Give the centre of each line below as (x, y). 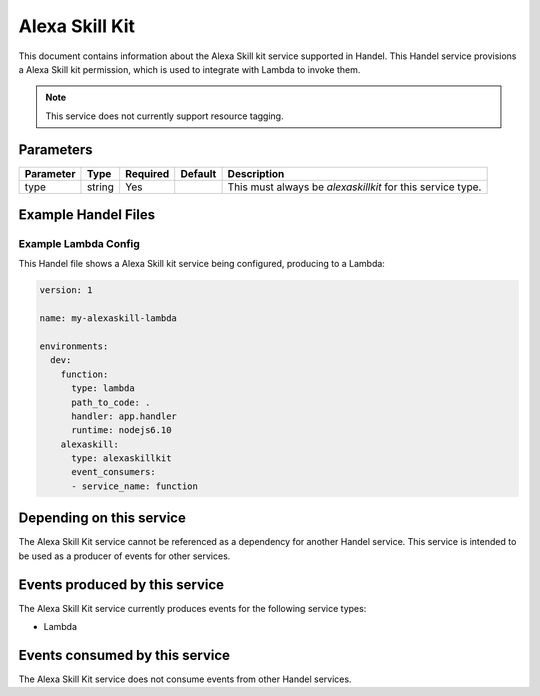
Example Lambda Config (79, 244)
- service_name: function (135, 486)
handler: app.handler (124, 416)
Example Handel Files (87, 215)
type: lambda (103, 388)
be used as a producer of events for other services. (124, 556)
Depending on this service (102, 518)
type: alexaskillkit (121, 458)
